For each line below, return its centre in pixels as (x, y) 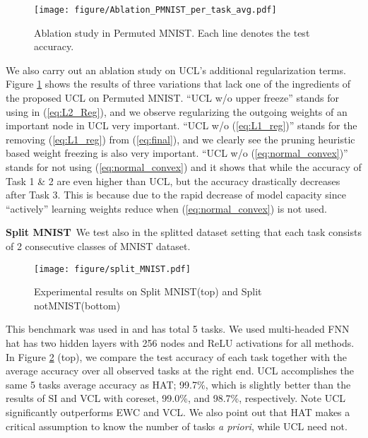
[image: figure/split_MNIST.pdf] (112, 269)
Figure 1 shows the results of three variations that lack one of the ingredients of (178, 84)
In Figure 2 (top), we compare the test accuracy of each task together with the (177, 356)
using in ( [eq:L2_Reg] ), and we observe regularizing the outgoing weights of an (177, 111)
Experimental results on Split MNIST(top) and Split (148, 291)
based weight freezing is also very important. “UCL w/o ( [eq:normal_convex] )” (177, 153)
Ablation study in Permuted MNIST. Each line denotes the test (172, 32)
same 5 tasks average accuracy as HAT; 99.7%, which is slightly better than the (178, 384)
